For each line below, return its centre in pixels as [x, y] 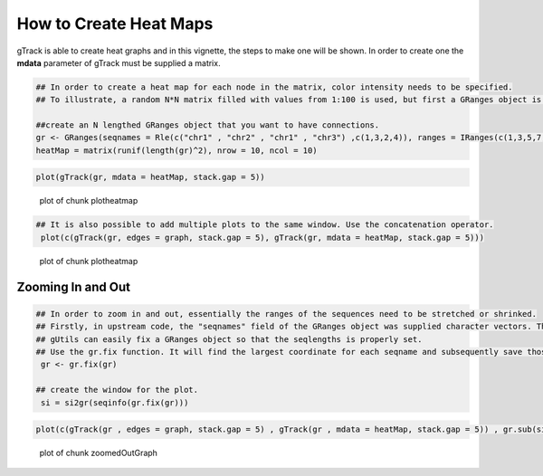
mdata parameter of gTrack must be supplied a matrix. [119, 62]
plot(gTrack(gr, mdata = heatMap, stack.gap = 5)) [151, 177]
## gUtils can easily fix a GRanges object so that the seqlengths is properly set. [229, 339]
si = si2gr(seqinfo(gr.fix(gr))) [115, 402]
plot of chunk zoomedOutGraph [99, 453]
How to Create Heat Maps [115, 24]
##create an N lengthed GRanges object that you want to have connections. [208, 125]
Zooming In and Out [74, 286]
